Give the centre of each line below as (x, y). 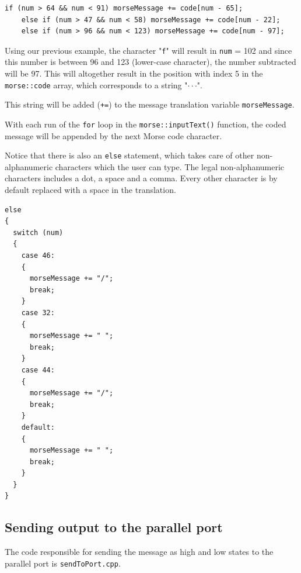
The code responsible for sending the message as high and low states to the (139, 552)
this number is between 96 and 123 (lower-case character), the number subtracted (150, 62)
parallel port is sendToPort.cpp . (63, 563)
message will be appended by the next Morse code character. (113, 135)
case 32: (38, 313)
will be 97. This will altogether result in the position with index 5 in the (134, 73)
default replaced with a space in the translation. (90, 190)
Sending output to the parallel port (114, 527)
